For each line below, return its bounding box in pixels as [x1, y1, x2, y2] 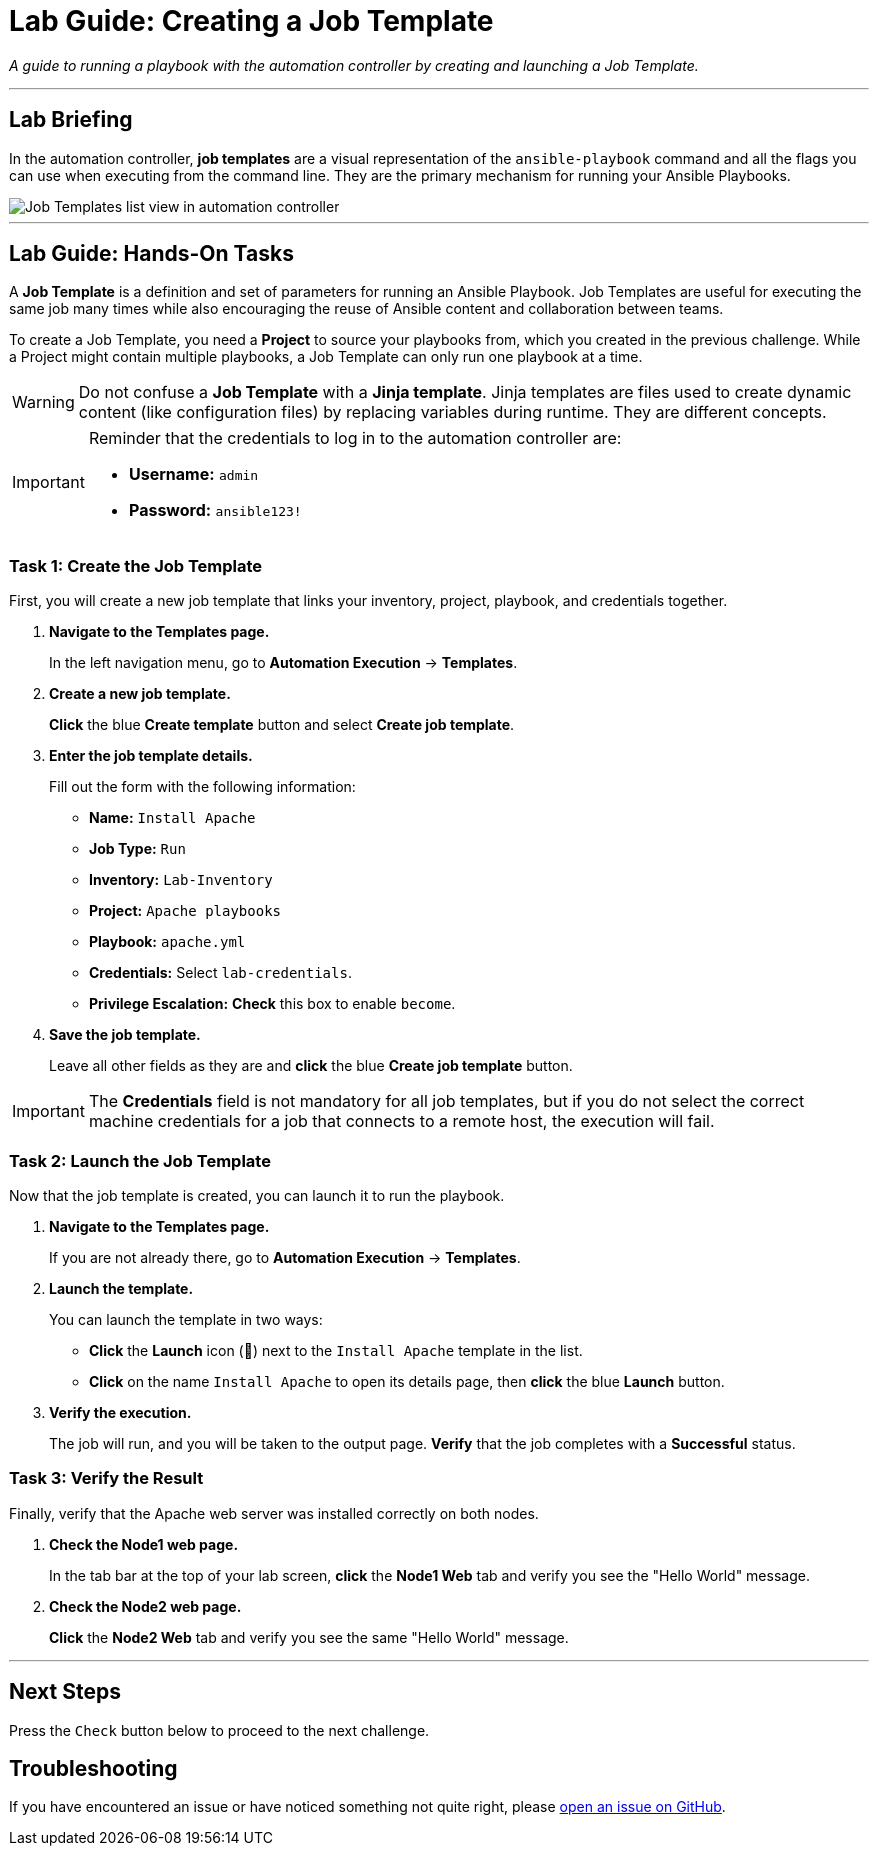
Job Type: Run [89, 840, 186, 858]
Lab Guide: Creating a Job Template [9, 4, 494, 38]
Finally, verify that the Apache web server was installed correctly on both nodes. [9, 1504, 539, 1522]
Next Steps [9, 1679, 121, 1705]
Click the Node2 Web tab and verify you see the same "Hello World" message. [49, 1628, 569, 1646]
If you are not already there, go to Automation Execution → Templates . [49, 1248, 521, 1266]
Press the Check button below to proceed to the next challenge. [9, 1721, 430, 1739]
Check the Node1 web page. [49, 1535, 239, 1553]
